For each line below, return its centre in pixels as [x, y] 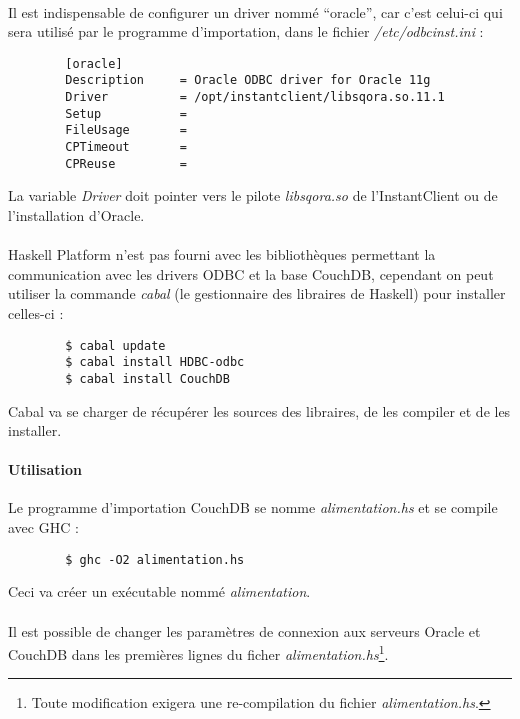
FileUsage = [126, 130]
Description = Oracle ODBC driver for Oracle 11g [248, 80]
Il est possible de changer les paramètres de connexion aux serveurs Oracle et [244, 630]
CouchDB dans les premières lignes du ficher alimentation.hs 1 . [198, 652]
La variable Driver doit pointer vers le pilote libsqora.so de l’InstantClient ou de [253, 195]
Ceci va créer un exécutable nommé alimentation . [159, 591]
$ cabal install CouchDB [147, 378]
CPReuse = [126, 163]
